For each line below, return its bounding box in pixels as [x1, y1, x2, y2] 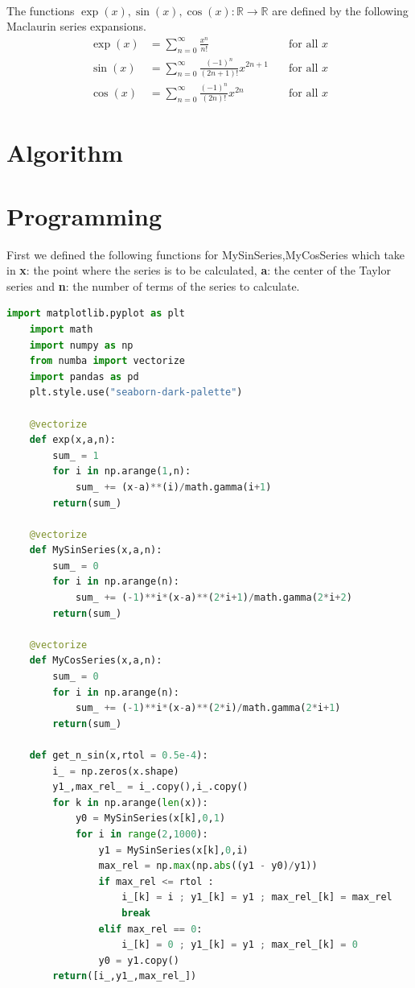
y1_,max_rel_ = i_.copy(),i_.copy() [52, 781, 249, 793]
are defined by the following [272, 2, 409, 19]
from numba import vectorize [29, 355, 185, 367]
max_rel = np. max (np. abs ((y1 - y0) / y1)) [98, 860, 318, 872]
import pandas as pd [29, 370, 139, 382]
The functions [6, 2, 75, 19]
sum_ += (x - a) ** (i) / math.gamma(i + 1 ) [75, 481, 272, 493]
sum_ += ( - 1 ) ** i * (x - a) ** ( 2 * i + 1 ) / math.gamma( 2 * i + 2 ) [75, 592, 352, 604]
